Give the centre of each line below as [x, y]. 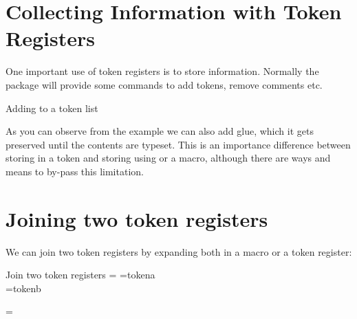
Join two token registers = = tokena [80, 275]
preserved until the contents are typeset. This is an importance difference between [178, 144]
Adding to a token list [52, 108]
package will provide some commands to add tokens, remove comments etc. [164, 84]
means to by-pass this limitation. [75, 171]
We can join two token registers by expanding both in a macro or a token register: [179, 251]
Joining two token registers [137, 218]
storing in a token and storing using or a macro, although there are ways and [168, 158]
